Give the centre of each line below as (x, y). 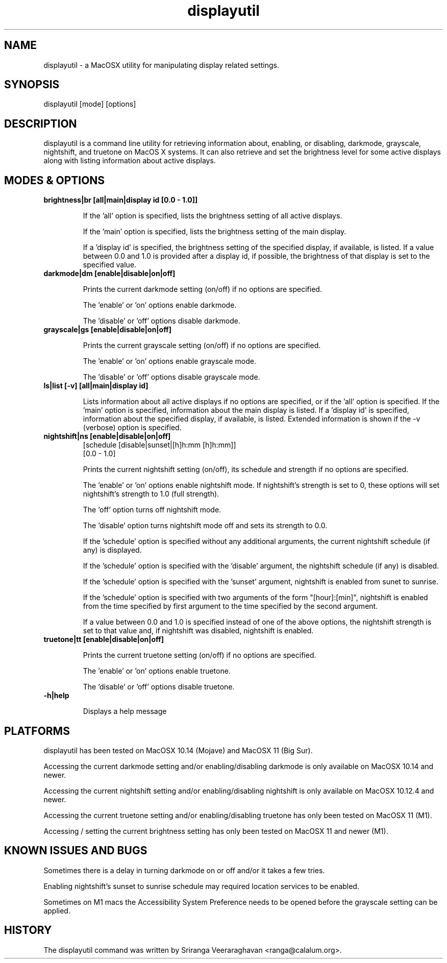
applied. (57, 910)
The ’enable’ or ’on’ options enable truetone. (157, 671)
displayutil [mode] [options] (90, 104)
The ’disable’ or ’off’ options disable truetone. (159, 687)
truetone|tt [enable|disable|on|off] (104, 639)
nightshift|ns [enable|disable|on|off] (107, 436)
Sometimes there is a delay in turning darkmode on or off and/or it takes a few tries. (184, 870)
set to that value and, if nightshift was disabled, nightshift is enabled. (198, 631)
